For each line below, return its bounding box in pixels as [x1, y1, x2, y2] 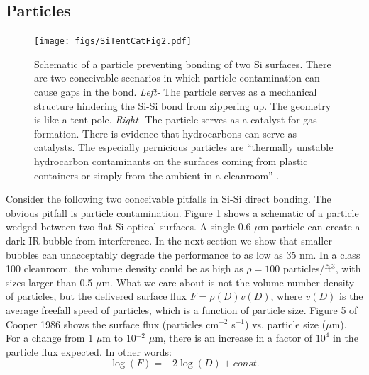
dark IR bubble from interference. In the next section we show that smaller [6, 233, 332, 247]
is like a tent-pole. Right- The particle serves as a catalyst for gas [34, 112, 317, 127]
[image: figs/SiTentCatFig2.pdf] [34, 36, 192, 47]
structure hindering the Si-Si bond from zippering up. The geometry [34, 98, 331, 113]
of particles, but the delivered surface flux [6, 289, 187, 303]
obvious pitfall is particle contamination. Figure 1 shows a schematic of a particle [6, 205, 359, 220]
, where [270, 289, 302, 303]
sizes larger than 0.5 [6, 274, 93, 289]
